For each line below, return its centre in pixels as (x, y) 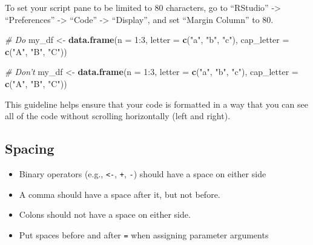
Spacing (30, 149)
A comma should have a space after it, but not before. (120, 194)
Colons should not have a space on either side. (105, 214)
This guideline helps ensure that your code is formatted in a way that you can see (156, 104)
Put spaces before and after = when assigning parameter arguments (144, 234)
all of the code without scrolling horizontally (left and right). (118, 116)
